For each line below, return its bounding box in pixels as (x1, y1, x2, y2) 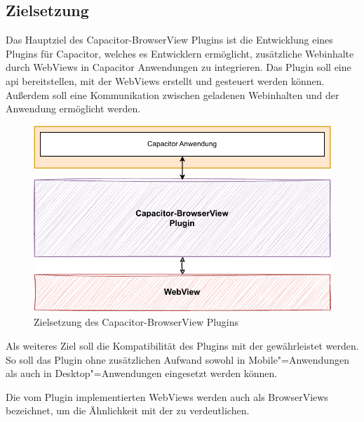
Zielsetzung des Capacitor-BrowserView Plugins (34, 315, 239, 329)
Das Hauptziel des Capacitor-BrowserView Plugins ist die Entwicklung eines (6, 32, 333, 47)
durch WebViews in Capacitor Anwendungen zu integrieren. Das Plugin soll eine (6, 60, 351, 74)
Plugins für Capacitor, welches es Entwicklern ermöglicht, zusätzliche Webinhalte (6, 46, 354, 60)
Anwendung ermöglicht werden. (6, 101, 141, 116)
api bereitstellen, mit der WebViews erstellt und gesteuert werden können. (6, 73, 325, 88)
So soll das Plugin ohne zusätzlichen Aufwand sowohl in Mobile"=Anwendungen (6, 352, 349, 367)
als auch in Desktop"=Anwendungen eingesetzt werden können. (6, 366, 278, 381)
